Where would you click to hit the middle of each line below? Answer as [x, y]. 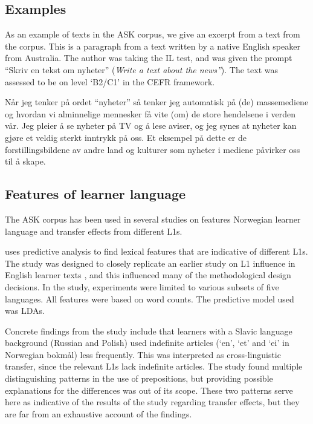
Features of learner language [95, 194]
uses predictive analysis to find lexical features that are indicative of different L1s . [156, 251]
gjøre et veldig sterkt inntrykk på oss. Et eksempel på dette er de [126, 137]
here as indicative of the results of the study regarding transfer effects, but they [152, 402]
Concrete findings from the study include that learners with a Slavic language [149, 331]
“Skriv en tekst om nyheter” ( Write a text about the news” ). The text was [141, 69]
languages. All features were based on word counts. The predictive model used [150, 298]
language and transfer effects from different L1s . [94, 231]
